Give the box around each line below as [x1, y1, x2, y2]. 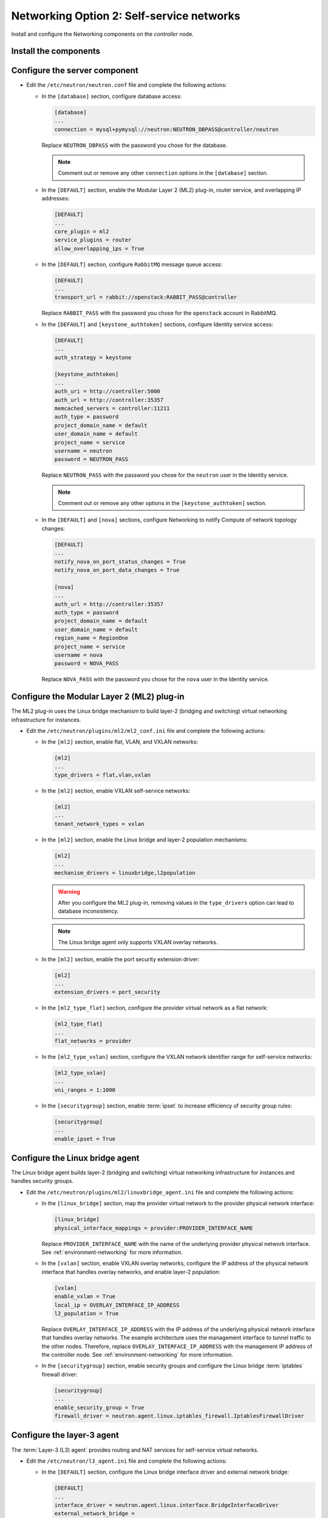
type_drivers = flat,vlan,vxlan [54, 772, 151, 778]
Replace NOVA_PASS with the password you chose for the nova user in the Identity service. [41, 676, 270, 683]
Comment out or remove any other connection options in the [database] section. [58, 169, 268, 177]
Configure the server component [11, 66, 139, 76]
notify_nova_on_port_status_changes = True [54, 558, 186, 565]
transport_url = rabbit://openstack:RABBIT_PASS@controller [54, 294, 237, 301]
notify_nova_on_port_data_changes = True [54, 567, 180, 573]
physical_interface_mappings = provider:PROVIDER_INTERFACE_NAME [54, 1224, 253, 1231]
